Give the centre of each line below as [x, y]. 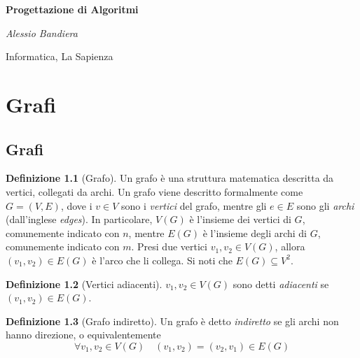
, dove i [76, 205]
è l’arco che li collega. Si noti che [162, 260]
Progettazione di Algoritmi [72, 9]
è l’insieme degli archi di [255, 232]
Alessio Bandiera [42, 33]
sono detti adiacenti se [281, 284]
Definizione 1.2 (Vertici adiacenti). [84, 284]
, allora [290, 246]
